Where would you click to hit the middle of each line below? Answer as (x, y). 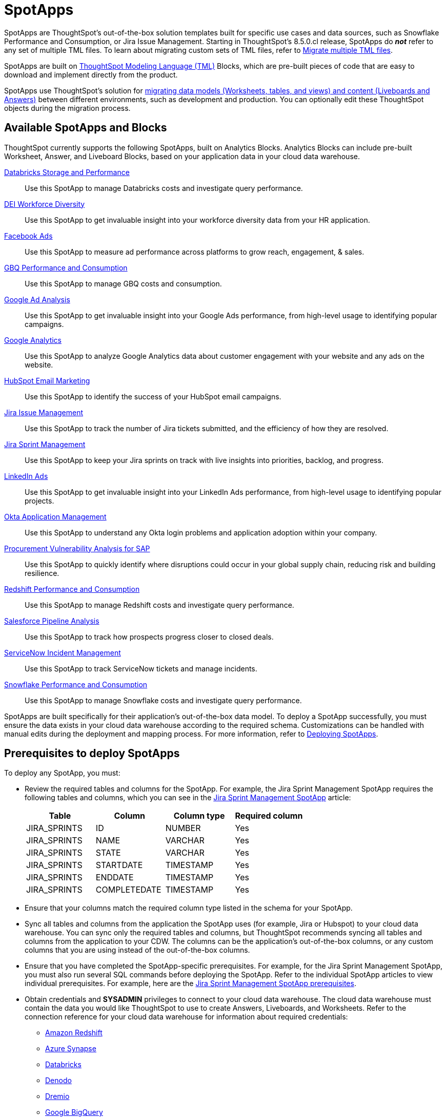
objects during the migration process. (67, 108)
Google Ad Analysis (37, 299)
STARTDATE (119, 865)
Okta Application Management (55, 516)
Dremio (57, 1096)
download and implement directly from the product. (91, 74)
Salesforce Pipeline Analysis (52, 621)
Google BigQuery (74, 1112)
